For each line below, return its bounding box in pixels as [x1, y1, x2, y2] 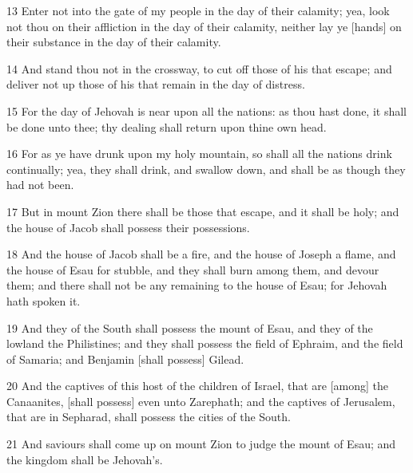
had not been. [6, 176, 74, 193]
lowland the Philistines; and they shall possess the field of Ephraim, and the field [6, 335, 403, 352]
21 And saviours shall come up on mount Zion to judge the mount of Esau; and [6, 436, 396, 452]
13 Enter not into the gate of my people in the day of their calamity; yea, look [6, 2, 390, 18]
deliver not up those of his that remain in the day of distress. [6, 76, 305, 93]
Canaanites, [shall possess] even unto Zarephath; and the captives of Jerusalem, [6, 392, 395, 409]
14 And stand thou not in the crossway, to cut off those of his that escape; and [6, 60, 392, 77]
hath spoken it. [6, 292, 81, 309]
